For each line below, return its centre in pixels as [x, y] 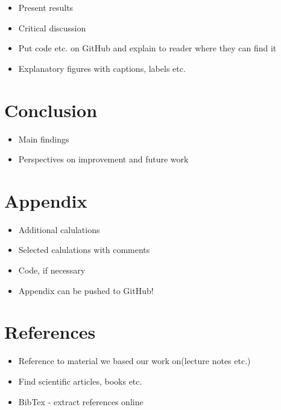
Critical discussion [52, 27]
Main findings [44, 139]
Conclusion [51, 110]
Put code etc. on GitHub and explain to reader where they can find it [147, 48]
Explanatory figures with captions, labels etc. [102, 68]
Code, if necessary [52, 270]
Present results [46, 7]
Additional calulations [59, 229]
